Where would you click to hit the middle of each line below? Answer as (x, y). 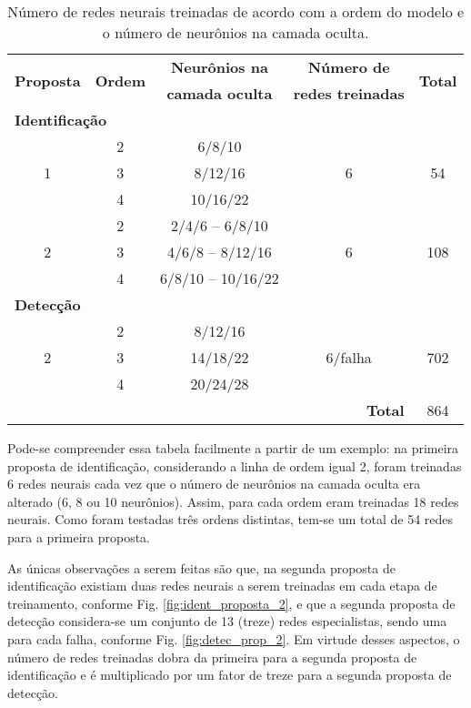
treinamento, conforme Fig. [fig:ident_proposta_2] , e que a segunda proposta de (231, 603)
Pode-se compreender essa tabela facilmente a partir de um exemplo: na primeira (233, 448)
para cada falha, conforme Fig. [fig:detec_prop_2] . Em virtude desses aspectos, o (234, 638)
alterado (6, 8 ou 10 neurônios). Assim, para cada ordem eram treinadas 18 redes (233, 501)
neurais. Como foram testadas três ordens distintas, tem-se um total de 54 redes (230, 519)
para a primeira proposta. (79, 536)
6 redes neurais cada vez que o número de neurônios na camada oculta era (214, 484)
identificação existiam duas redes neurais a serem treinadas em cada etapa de (222, 586)
